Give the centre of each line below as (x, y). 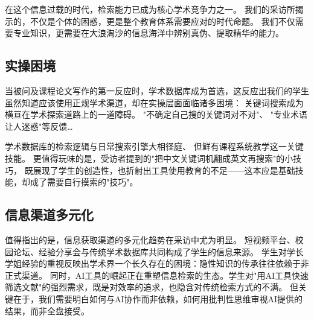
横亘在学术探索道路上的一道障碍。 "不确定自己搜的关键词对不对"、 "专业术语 (156, 114)
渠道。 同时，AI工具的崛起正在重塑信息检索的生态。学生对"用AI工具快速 (165, 275)
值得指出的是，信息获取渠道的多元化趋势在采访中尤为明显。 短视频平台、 (150, 239)
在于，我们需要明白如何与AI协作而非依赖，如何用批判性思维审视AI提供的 (158, 298)
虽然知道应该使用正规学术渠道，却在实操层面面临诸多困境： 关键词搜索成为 (154, 102)
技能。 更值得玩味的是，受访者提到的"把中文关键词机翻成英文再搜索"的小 (149, 158)
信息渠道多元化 (49, 215)
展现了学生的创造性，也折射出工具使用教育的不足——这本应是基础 (164, 170)
